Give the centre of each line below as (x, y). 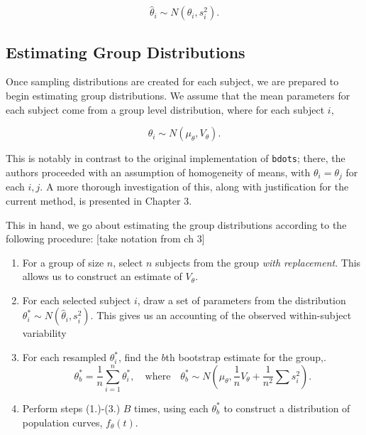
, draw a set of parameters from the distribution (242, 300)
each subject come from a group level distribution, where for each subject (165, 109)
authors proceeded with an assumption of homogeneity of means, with (158, 172)
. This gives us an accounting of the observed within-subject (221, 315)
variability (44, 333)
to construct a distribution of (287, 408)
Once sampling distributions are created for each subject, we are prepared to (172, 81)
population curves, (62, 422)
